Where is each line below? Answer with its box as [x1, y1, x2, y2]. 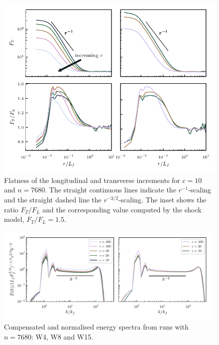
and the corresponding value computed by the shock [42, 204, 202, 214]
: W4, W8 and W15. [31, 331, 94, 342]
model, [4, 214, 24, 224]
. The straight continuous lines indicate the [45, 184, 176, 195]
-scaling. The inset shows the [118, 194, 207, 204]
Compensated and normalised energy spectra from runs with [4, 322, 189, 332]
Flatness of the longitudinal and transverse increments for [4, 174, 180, 185]
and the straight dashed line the [4, 194, 102, 204]
